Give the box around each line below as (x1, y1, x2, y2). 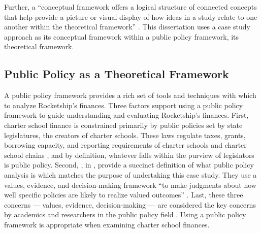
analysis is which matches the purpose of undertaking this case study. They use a (4, 169, 257, 180)
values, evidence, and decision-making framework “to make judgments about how (4, 179, 256, 190)
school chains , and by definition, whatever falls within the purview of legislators (4, 149, 254, 160)
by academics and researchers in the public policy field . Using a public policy (4, 209, 246, 220)
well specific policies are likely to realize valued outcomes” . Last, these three (4, 189, 243, 200)
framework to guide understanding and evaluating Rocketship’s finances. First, (4, 110, 249, 120)
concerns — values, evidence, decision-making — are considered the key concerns (4, 199, 256, 210)
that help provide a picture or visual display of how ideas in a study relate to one (4, 11, 257, 22)
